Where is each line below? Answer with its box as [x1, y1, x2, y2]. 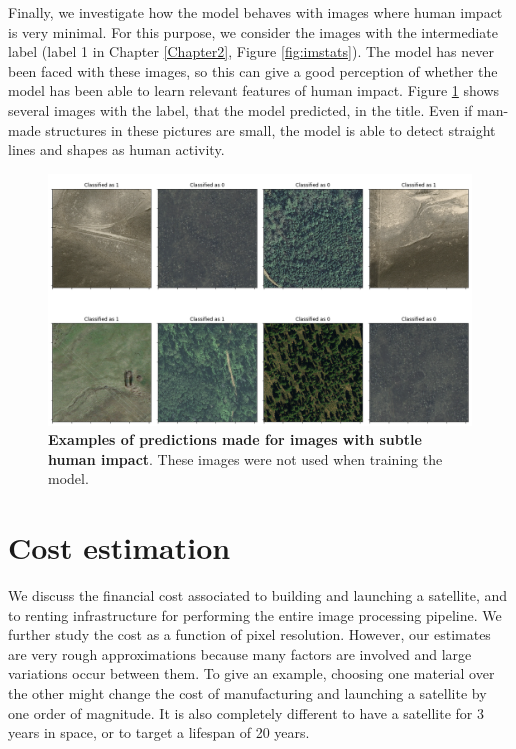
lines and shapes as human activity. [8, 139, 225, 160]
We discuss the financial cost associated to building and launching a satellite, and [8, 585, 508, 605]
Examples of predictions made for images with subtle [48, 429, 422, 450]
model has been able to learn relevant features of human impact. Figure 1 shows [8, 80, 500, 101]
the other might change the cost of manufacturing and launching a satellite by [8, 682, 487, 703]
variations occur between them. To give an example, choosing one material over [8, 663, 495, 684]
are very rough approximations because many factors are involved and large [8, 643, 472, 664]
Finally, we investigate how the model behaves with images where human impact [8, 2, 503, 22]
